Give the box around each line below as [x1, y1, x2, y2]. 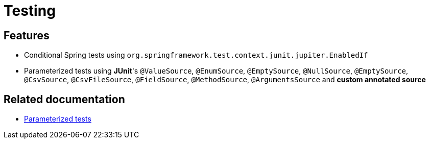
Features [4, 29, 50, 42]
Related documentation [4, 92, 125, 106]
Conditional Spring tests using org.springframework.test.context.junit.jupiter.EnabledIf [24, 51, 368, 60]
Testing [4, 2, 56, 19]
